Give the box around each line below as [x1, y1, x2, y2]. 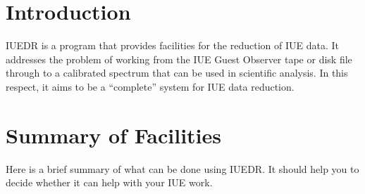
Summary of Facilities [6, 120, 221, 149]
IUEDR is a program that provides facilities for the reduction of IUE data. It [6, 38, 339, 53]
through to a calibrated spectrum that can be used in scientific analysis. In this [6, 65, 348, 80]
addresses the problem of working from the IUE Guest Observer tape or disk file [6, 51, 352, 66]
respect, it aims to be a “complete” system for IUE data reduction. [6, 79, 295, 93]
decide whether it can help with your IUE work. [6, 175, 213, 190]
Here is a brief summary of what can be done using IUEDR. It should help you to [6, 161, 359, 176]
